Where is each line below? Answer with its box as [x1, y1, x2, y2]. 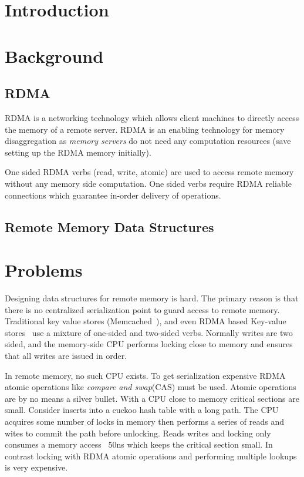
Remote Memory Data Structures [5, 217, 214, 236]
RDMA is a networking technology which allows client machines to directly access [5, 111, 299, 123]
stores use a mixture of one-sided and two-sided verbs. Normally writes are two [5, 326, 293, 338]
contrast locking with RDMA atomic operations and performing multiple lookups [5, 449, 297, 462]
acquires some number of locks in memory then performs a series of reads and [5, 415, 284, 427]
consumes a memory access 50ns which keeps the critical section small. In [5, 438, 273, 451]
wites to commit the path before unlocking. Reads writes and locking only [5, 426, 271, 439]
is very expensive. [5, 461, 68, 473]
